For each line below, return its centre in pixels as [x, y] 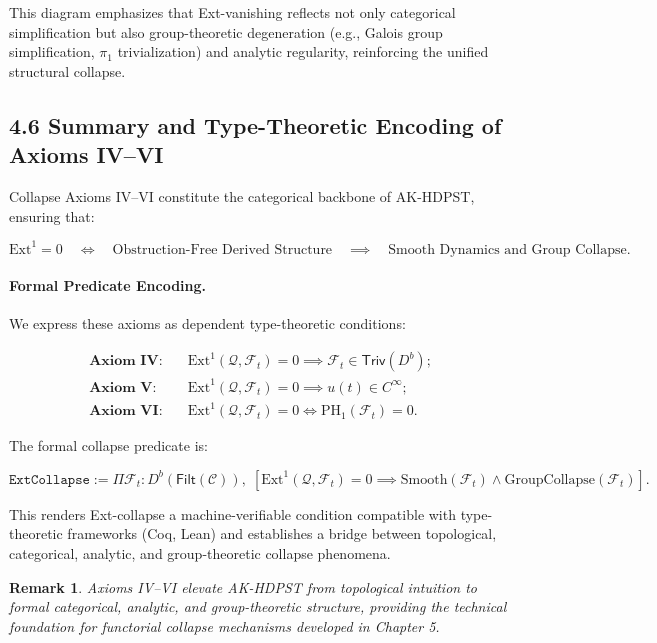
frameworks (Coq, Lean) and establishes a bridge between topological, [282, 533]
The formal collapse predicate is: [108, 445]
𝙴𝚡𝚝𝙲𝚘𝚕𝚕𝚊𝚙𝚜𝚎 [49, 479]
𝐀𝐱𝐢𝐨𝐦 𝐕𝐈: [126, 411]
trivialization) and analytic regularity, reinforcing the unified [303, 51]
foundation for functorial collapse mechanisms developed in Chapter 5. [224, 625]
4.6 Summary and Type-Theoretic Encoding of [255, 124]
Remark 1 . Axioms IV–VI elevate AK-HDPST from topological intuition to [243, 586]
